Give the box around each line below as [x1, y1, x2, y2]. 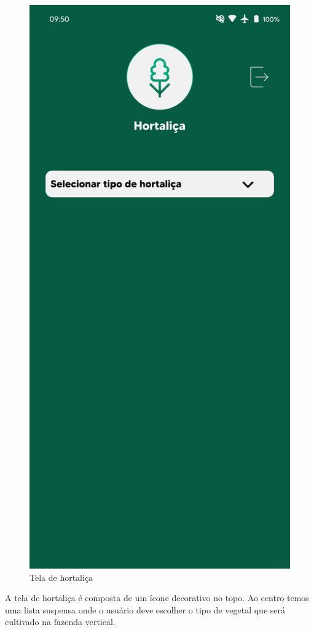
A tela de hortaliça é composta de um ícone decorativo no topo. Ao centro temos [5, 591, 309, 604]
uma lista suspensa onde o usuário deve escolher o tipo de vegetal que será [5, 603, 285, 616]
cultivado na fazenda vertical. [5, 615, 116, 628]
